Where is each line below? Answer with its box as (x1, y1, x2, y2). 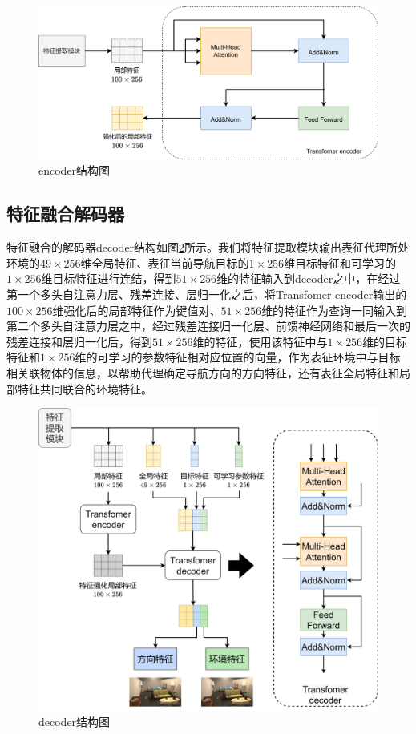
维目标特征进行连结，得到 (41, 270, 176, 287)
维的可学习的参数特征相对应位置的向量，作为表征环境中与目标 (75, 349, 401, 365)
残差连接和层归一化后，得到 (6, 333, 152, 349)
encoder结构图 (38, 162, 111, 179)
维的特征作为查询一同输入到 (261, 301, 408, 318)
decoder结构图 (38, 713, 111, 730)
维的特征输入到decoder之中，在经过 (216, 270, 401, 287)
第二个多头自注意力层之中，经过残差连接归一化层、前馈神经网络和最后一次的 (6, 317, 410, 334)
